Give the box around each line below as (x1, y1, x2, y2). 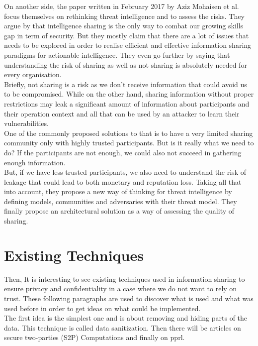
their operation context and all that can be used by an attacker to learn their (4, 108, 240, 118)
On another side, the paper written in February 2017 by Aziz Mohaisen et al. (4, 1, 239, 11)
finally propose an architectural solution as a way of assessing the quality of (4, 206, 235, 216)
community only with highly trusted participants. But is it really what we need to (4, 137, 254, 148)
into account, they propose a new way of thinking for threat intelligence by (4, 186, 232, 197)
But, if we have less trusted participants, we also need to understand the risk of (4, 167, 246, 177)
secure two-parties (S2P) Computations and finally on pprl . (4, 332, 185, 343)
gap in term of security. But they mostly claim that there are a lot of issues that (4, 30, 249, 40)
